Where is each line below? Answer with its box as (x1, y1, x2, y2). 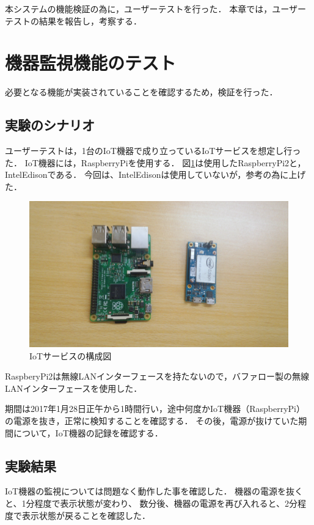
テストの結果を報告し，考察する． (5, 14, 142, 27)
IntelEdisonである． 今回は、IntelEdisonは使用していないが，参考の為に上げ (5, 168, 306, 181)
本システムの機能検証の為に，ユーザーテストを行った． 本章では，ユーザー (5, 2, 306, 15)
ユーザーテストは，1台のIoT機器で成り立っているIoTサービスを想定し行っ (5, 144, 301, 157)
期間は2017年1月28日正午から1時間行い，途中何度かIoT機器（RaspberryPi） (5, 402, 305, 415)
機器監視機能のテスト (5, 50, 177, 75)
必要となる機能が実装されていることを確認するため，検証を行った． (5, 86, 278, 98)
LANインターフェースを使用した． (5, 381, 142, 394)
